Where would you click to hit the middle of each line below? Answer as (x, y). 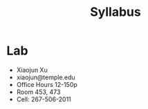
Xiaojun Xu (32, 70)
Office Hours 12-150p (47, 84)
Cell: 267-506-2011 (44, 99)
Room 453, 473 (38, 92)
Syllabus (115, 12)
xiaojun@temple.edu (46, 77)
